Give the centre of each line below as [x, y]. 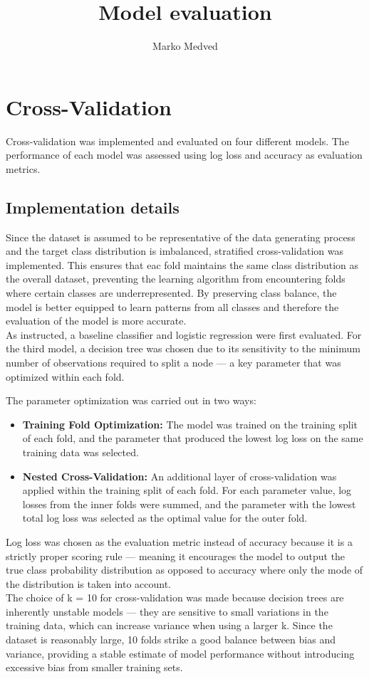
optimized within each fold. [65, 376]
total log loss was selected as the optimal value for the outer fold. [165, 518]
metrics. [23, 168]
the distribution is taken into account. [88, 583]
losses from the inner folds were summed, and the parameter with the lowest [189, 504]
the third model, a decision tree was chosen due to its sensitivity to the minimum [183, 348]
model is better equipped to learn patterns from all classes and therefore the [172, 306]
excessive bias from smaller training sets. [94, 667]
